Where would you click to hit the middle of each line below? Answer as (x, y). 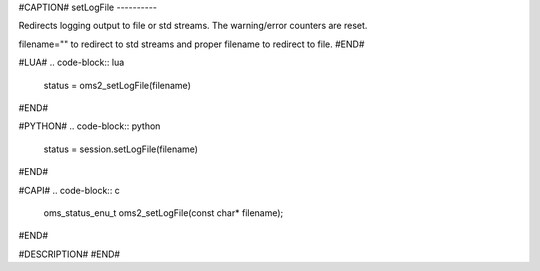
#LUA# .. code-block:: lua (71, 62)
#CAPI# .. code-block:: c (69, 190)
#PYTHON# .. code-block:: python (89, 126)
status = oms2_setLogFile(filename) (117, 85)
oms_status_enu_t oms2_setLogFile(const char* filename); (163, 212)
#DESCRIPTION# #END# (69, 254)
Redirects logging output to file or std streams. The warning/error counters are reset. (193, 26)
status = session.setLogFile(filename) (121, 149)
